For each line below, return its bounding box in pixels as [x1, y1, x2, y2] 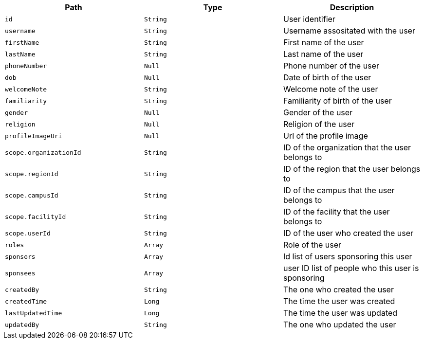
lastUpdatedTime [5, 309, 62, 317]
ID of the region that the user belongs [283, 164, 421, 174]
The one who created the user [283, 285, 394, 294]
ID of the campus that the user [283, 185, 395, 195]
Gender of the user [283, 108, 353, 117]
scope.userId [5, 229, 51, 237]
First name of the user [283, 37, 364, 47]
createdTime [5, 297, 47, 305]
